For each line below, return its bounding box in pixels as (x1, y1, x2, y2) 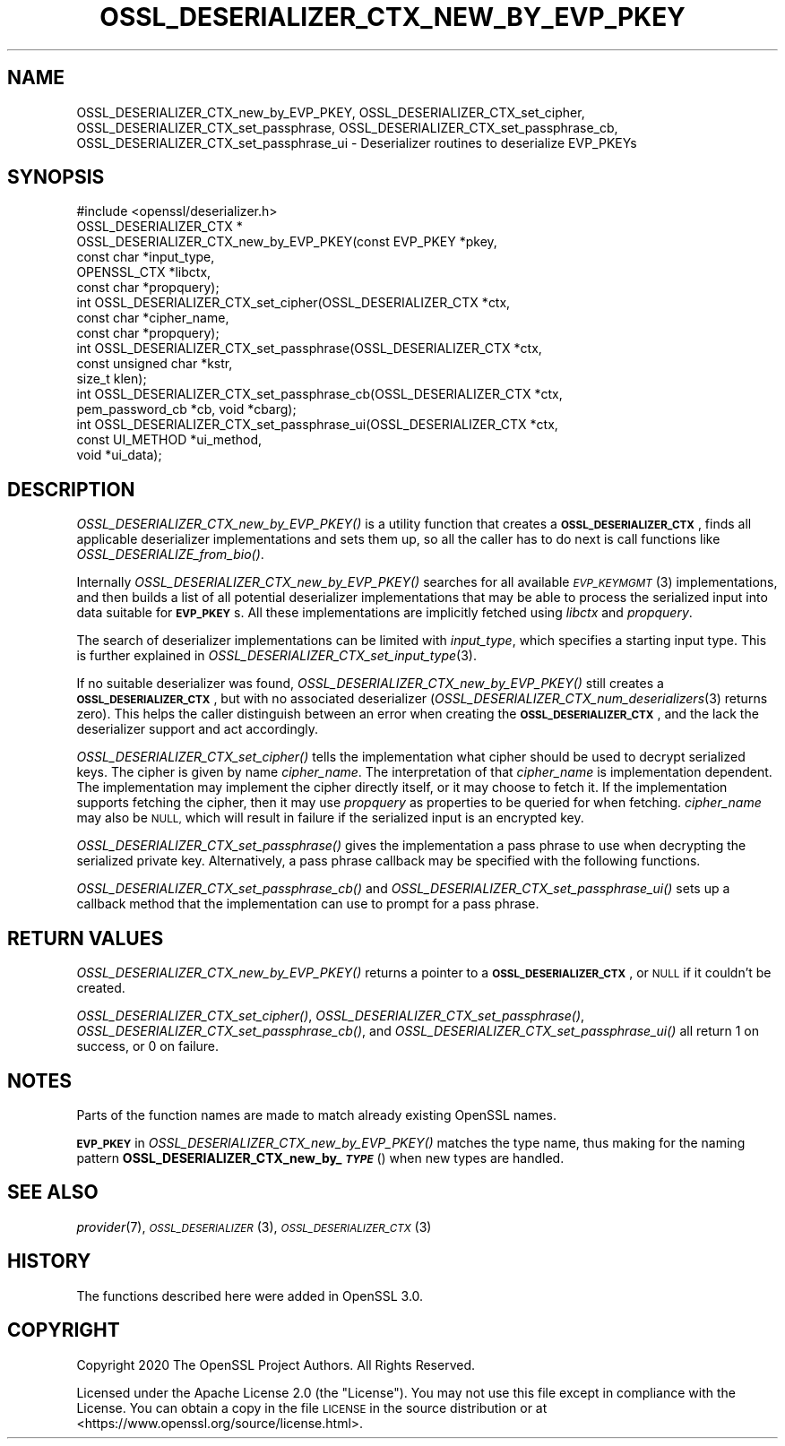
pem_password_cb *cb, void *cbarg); (76, 401, 297, 417)
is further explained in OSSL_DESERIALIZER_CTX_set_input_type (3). (76, 648, 477, 664)
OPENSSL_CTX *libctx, (76, 264, 211, 280)
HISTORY (7, 1250, 91, 1273)
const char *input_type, (76, 249, 215, 265)
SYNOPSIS (7, 166, 105, 189)
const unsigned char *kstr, (76, 356, 233, 372)
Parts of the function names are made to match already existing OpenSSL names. (76, 1106, 556, 1123)
